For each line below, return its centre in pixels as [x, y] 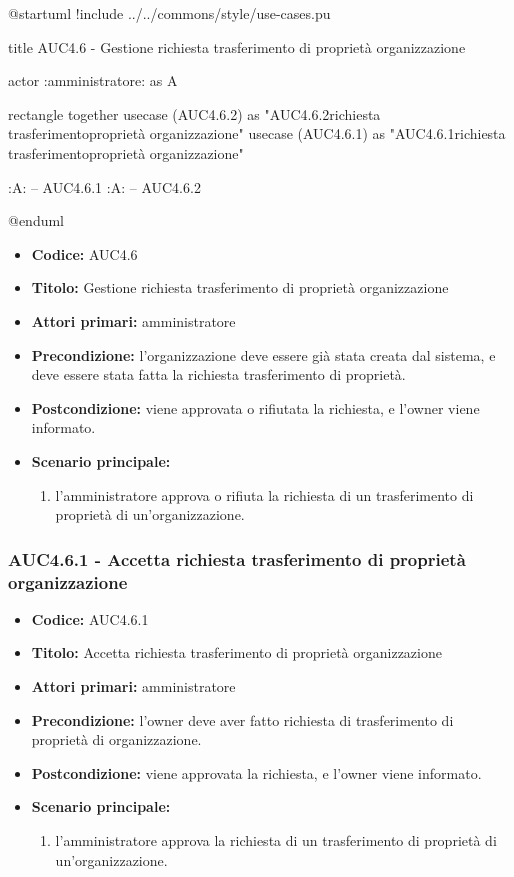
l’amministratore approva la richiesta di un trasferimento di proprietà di [276, 839]
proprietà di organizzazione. [116, 739]
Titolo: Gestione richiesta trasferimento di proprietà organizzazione [240, 287]
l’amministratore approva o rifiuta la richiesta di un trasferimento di [264, 494]
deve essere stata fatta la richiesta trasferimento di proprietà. [218, 374]
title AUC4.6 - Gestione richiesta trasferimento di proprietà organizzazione [237, 46]
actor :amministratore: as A [93, 80]
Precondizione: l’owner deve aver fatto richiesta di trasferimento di [242, 719]
